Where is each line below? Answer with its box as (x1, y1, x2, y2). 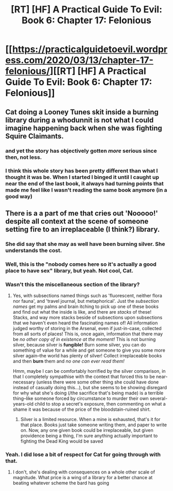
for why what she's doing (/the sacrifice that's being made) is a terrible (12, 390, 164, 396)
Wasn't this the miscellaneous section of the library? (5, 281, 140, 288)
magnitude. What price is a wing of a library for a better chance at (12, 475, 153, 481)
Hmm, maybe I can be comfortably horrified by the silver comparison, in (12, 368, 166, 374)
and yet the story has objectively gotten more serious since (5, 147, 157, 154)
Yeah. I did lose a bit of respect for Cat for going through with (5, 451, 161, 458)
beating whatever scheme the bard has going (12, 480, 110, 486)
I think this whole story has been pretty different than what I (5, 167, 158, 174)
